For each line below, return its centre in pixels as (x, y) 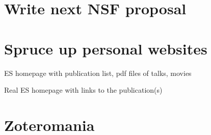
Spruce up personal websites (106, 48)
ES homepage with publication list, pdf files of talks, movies (98, 73)
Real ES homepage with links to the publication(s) (83, 90)
